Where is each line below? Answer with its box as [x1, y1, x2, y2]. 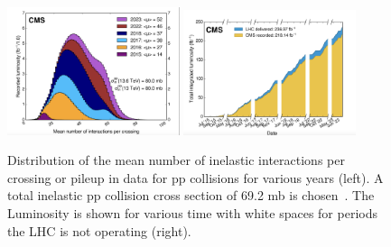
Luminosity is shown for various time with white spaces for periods [7, 203, 377, 222]
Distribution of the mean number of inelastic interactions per [7, 151, 345, 169]
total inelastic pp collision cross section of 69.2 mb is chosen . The [7, 186, 375, 205]
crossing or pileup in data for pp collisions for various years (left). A [7, 168, 384, 187]
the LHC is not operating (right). [7, 221, 191, 240]
